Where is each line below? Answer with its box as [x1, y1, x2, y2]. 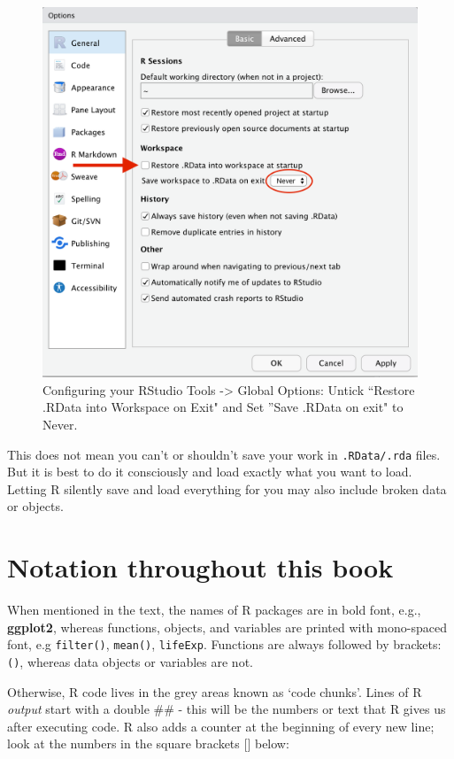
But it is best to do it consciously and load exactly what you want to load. [7, 462, 412, 481]
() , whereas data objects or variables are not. [7, 652, 253, 670]
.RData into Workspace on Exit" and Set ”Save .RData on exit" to [42, 398, 404, 416]
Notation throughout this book [7, 549, 394, 585]
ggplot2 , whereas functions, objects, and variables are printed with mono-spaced [7, 617, 447, 636]
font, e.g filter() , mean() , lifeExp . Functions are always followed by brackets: [7, 635, 442, 654]
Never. [42, 414, 78, 433]
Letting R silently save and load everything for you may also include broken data [7, 479, 447, 498]
